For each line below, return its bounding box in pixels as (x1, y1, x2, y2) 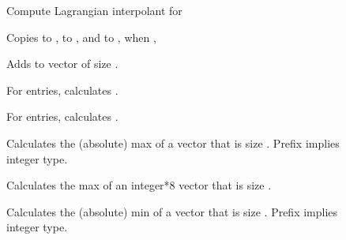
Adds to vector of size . (6, 55, 118, 72)
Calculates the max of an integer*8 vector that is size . (6, 177, 272, 193)
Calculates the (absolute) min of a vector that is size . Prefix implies (6, 203, 338, 219)
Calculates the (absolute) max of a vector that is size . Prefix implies (6, 134, 340, 151)
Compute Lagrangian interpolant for (6, 2, 182, 18)
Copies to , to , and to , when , (6, 28, 156, 45)
